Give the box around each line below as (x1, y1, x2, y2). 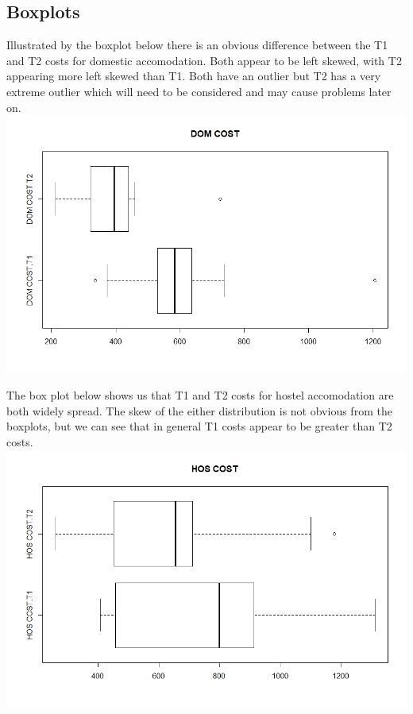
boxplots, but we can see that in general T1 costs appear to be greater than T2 (6, 418, 392, 434)
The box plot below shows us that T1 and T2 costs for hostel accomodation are (6, 387, 394, 403)
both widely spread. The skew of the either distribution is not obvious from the (6, 402, 392, 419)
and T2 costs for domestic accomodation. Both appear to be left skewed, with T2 (6, 52, 402, 68)
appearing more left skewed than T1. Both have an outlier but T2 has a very (6, 68, 381, 84)
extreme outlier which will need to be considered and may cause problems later (6, 83, 392, 99)
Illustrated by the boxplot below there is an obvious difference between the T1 (6, 37, 388, 53)
